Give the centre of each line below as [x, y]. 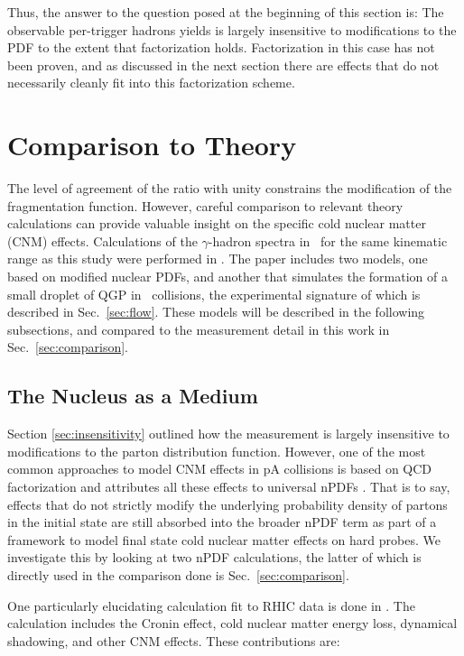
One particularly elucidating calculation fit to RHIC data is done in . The [211, 605]
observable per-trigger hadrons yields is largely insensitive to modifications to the [232, 29]
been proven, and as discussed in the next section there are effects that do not [223, 65]
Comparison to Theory [152, 145]
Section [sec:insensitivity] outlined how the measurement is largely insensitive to [228, 434]
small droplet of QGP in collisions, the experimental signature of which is [214, 294]
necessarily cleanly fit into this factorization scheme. [151, 83]
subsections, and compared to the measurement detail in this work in [199, 329]
